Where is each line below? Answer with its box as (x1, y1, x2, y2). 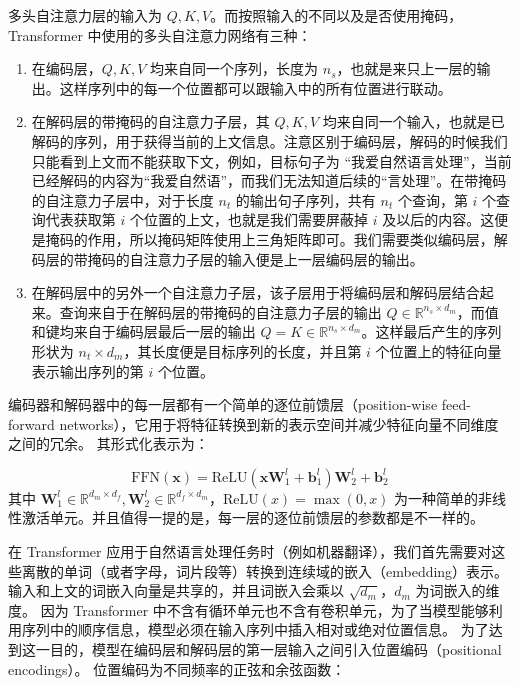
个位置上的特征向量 (375, 340, 502, 361)
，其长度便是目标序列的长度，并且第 (123, 340, 362, 361)
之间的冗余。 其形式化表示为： (8, 433, 209, 454)
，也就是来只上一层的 (336, 58, 477, 79)
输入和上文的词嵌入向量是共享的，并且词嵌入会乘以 (8, 580, 344, 601)
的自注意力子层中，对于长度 (31, 189, 214, 210)
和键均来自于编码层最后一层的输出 (31, 321, 256, 342)
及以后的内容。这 (382, 209, 495, 230)
